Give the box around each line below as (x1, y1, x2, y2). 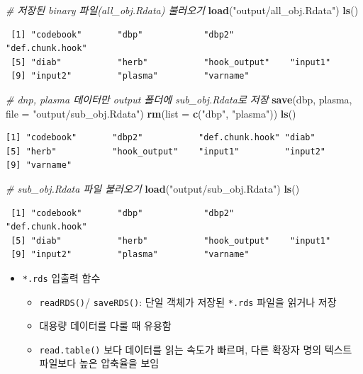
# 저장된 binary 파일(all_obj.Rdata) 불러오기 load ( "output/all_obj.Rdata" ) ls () (6, 3, 359, 17)
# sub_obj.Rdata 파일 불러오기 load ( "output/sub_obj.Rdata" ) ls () (6, 181, 300, 195)
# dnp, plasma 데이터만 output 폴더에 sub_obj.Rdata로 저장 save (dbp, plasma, (6, 91, 352, 106)
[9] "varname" (6, 160, 72, 171)
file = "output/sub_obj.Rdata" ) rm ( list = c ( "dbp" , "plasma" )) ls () (6, 106, 296, 120)
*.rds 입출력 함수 (22, 270, 101, 285)
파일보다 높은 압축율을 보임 (39, 356, 160, 370)
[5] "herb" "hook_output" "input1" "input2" (6, 146, 326, 157)
